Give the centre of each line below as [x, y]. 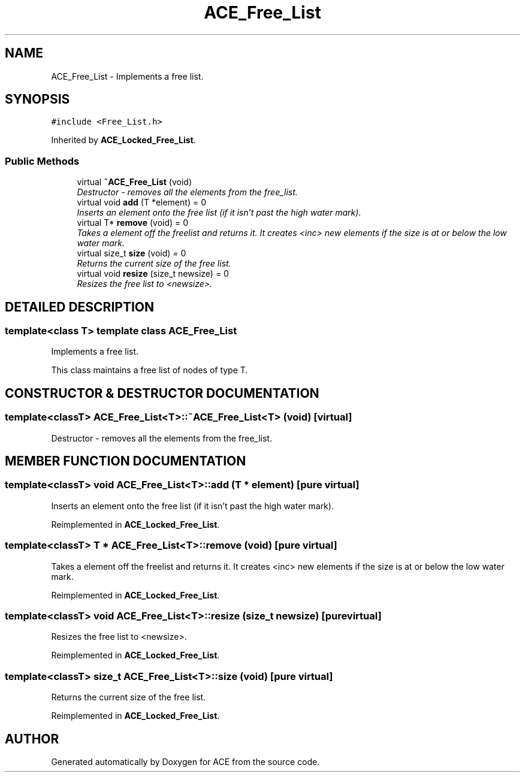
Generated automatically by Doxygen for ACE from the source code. [185, 761]
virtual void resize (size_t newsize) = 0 [153, 274]
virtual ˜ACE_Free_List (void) [134, 182]
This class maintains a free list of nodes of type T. [150, 370]
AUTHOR [32, 739]
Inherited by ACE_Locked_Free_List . [123, 140]
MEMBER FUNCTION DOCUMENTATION [126, 461]
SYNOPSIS [37, 99]
